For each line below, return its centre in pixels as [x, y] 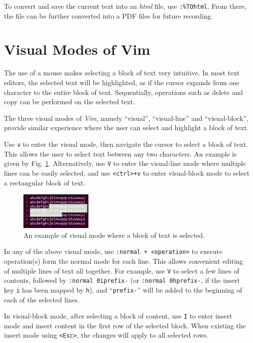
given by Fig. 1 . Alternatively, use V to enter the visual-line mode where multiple [125, 163]
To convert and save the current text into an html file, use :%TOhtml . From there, [125, 6]
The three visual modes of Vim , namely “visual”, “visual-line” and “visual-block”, [126, 118]
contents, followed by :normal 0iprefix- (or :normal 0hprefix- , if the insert [122, 280]
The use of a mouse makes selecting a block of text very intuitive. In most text [122, 73]
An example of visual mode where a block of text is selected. [114, 235]
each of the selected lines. [42, 299]
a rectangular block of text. [45, 182]
